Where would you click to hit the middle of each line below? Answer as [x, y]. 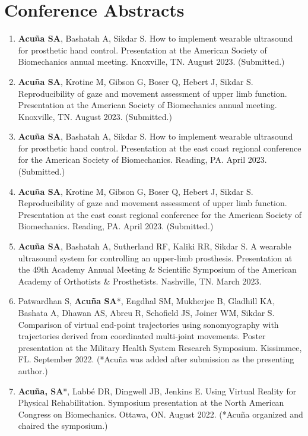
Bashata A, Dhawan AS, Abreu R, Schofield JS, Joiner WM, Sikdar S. [146, 312]
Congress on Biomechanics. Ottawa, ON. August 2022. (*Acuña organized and [161, 414]
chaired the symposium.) [63, 426]
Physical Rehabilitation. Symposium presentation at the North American [151, 402]
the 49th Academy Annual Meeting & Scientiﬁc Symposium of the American [157, 269]
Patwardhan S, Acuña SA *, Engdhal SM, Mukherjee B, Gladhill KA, [147, 301]
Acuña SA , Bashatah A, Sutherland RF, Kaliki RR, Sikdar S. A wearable [155, 246]
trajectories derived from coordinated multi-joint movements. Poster [142, 336]
